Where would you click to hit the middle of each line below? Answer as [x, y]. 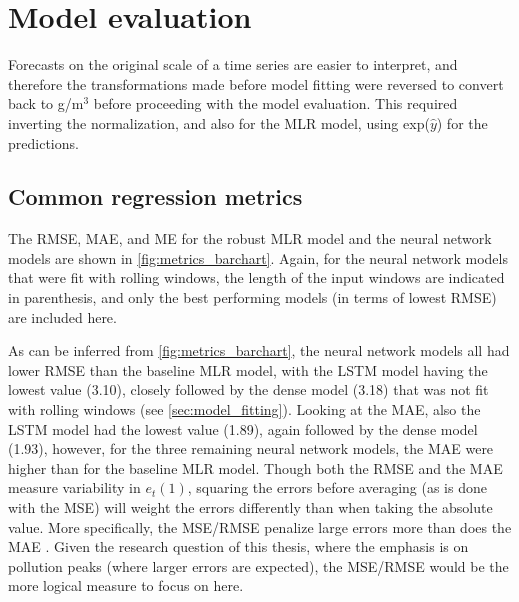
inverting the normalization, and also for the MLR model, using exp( [219, 122]
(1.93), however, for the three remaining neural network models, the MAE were [251, 448]
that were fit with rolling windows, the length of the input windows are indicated [256, 277]
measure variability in [74, 487]
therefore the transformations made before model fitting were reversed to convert [256, 83]
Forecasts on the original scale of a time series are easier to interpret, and [233, 64]
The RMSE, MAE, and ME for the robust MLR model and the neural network [250, 238]
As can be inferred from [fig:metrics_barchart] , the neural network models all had [259, 350]
